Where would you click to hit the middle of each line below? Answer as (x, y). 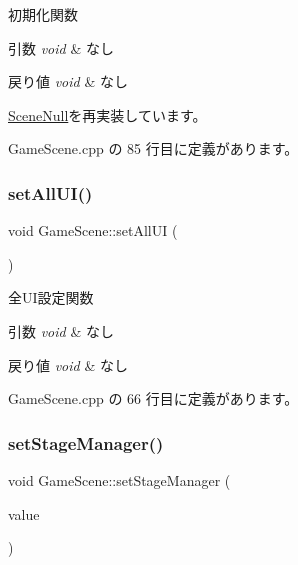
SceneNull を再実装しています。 (107, 114)
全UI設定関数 (51, 297)
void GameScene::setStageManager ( (119, 479)
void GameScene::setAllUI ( (93, 230)
